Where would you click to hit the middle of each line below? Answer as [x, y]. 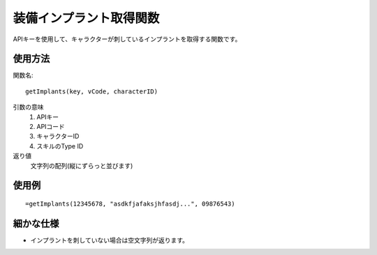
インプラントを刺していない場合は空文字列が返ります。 [109, 240]
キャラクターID [58, 137]
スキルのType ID [60, 146]
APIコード [51, 127]
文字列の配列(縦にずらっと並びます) [82, 165]
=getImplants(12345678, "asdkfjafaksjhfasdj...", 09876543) [130, 203]
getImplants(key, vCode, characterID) [92, 91]
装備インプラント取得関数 [86, 18]
